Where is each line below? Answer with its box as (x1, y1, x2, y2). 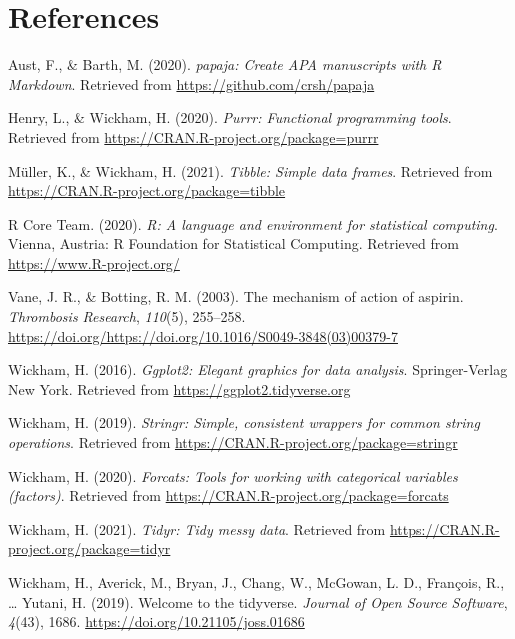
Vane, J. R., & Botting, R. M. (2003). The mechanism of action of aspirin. (8, 286, 464, 307)
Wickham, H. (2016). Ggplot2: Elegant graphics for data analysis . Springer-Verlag (8, 359, 508, 380)
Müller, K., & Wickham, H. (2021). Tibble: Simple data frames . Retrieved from (8, 160, 493, 181)
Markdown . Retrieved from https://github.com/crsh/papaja (8, 73, 375, 94)
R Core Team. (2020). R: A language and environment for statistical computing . (8, 213, 498, 234)
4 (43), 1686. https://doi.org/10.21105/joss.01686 (8, 611, 305, 632)
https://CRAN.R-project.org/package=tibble (8, 180, 286, 201)
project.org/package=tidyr (8, 538, 171, 559)
